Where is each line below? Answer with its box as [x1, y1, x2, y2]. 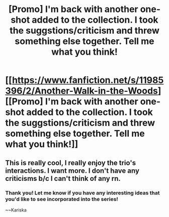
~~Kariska [5, 207, 27, 213]
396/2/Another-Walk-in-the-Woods [5, 85, 158, 96]
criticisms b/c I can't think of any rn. [5, 174, 121, 183]
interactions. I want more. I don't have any [5, 166, 140, 175]
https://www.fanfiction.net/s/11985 [12, 74, 164, 86]
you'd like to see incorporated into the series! [5, 195, 118, 202]
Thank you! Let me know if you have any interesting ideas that [5, 189, 160, 196]
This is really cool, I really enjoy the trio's [5, 158, 136, 167]
